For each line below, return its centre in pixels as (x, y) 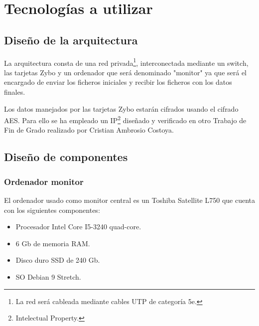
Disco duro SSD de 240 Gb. (58, 260)
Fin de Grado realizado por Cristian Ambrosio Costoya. (89, 130)
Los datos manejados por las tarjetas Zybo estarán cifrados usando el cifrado (121, 108)
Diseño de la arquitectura (71, 40)
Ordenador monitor (44, 181)
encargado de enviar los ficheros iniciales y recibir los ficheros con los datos (118, 82)
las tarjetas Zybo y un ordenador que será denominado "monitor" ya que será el (126, 72)
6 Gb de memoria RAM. (53, 243)
